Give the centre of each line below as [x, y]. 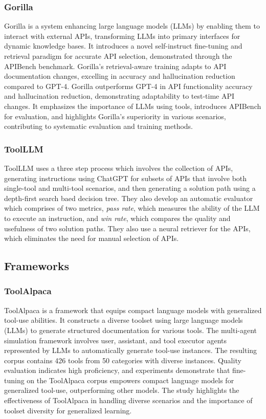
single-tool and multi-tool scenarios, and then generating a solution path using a [130, 188]
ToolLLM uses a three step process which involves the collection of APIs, [119, 168]
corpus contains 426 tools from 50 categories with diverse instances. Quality [123, 360]
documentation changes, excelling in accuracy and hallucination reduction [120, 76]
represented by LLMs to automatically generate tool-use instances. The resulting [131, 350]
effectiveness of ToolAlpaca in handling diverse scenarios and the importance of [128, 400]
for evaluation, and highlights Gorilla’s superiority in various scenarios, [115, 116]
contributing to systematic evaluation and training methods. [99, 126]
